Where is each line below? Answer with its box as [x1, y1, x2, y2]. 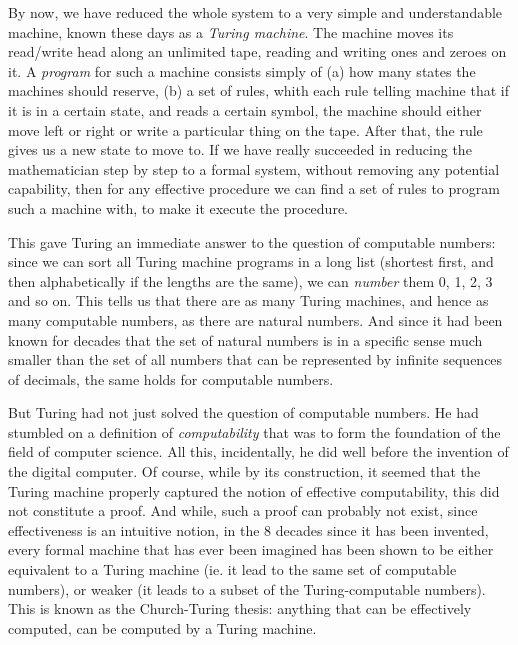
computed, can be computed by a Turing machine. [8, 617, 317, 638]
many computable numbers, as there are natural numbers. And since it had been [8, 309, 503, 330]
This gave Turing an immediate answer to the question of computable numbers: [8, 231, 496, 252]
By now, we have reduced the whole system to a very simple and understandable [8, 2, 503, 22]
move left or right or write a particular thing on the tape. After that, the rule [8, 119, 483, 140]
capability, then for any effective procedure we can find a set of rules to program [8, 178, 500, 199]
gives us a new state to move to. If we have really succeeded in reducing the [8, 139, 472, 160]
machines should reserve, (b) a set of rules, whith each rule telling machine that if [8, 80, 510, 101]
